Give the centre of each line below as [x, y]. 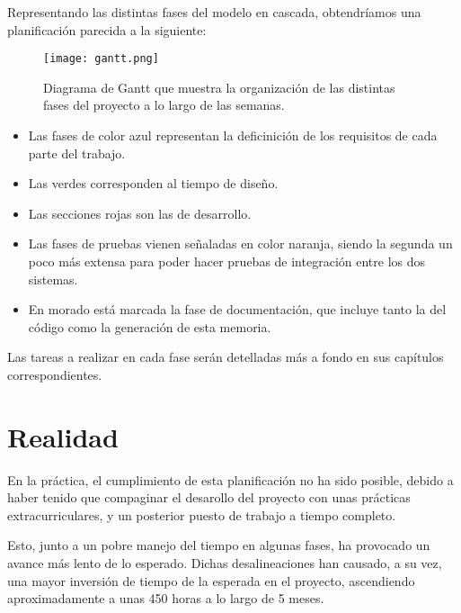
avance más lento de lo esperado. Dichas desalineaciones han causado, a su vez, [225, 563]
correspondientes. [55, 374]
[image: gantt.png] [101, 59]
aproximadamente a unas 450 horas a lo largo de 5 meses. [166, 598]
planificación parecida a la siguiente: [107, 29]
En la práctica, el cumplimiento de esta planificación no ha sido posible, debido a [230, 479]
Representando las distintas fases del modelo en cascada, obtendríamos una [214, 12]
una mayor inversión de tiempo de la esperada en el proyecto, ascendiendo [211, 580]
